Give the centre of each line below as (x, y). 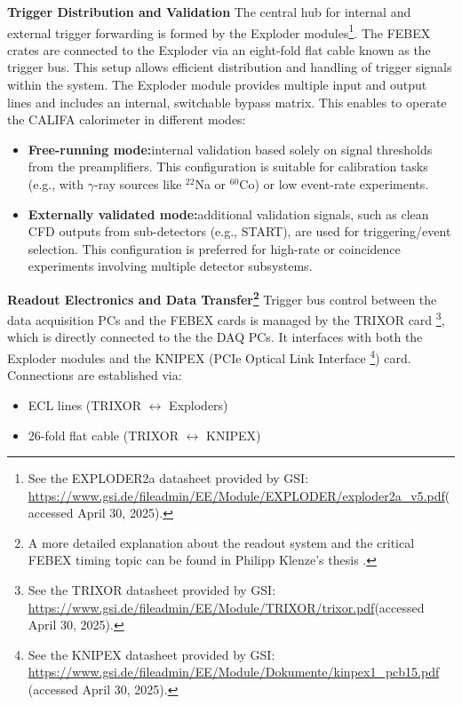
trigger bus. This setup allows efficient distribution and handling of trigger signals (230, 67)
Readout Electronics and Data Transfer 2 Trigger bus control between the (222, 297)
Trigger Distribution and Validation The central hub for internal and (209, 12)
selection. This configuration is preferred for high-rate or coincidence (214, 248)
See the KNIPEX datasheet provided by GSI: (151, 654)
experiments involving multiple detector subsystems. (170, 266)
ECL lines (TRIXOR (85, 404)
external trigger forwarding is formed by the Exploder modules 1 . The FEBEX (219, 31)
